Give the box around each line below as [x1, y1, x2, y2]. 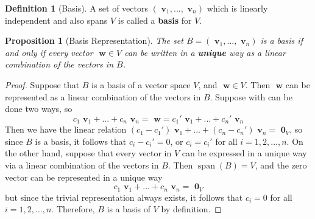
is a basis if [260, 34, 303, 47]
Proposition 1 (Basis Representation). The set [5, 34, 183, 47]
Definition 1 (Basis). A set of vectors [5, 2, 148, 14]
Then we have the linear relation [5, 123, 127, 136]
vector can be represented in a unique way [5, 170, 163, 183]
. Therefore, [51, 203, 95, 215]
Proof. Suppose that [5, 78, 80, 91]
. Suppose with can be [210, 90, 292, 103]
